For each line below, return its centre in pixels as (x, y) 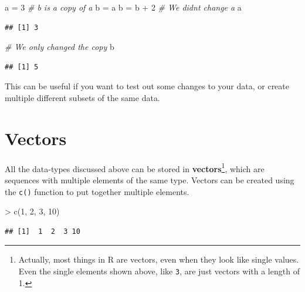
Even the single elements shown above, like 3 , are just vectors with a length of (159, 271)
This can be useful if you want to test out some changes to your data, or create (147, 86)
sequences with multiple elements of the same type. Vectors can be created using (150, 179)
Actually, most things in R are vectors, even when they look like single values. (159, 259)
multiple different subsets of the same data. (82, 97)
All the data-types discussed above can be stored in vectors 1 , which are (135, 167)
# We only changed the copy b (60, 47)
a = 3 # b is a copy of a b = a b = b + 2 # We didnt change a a (123, 7)
